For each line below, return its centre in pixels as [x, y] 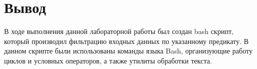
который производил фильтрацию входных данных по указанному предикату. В [126, 41]
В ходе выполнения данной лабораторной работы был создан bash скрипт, [119, 31]
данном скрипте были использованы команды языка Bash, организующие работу [128, 51]
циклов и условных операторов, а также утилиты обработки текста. [108, 60]
